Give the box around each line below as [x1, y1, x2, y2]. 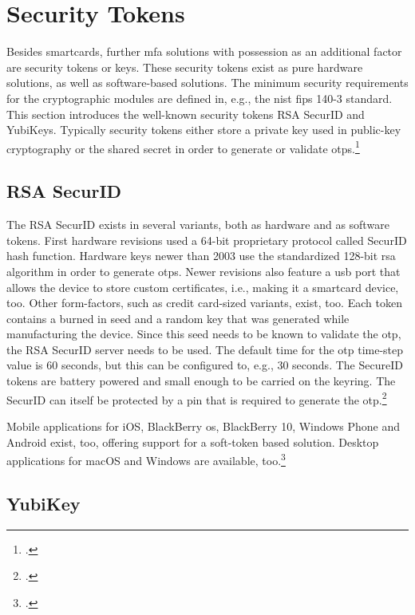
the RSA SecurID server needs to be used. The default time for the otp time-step [6, 341, 404, 357]
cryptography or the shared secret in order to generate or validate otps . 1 [6, 137, 360, 156]
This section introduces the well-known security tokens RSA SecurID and [6, 105, 365, 122]
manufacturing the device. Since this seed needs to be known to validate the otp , [6, 325, 401, 342]
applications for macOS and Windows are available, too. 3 [6, 450, 286, 468]
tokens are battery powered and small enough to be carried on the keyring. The [6, 373, 396, 389]
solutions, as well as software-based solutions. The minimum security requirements [6, 74, 409, 91]
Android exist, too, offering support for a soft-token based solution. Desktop [6, 433, 379, 450]
